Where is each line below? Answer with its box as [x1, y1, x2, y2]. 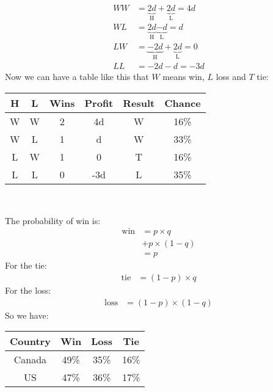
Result [123, 96, 155, 111]
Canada [13, 352, 47, 367]
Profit [84, 96, 114, 111]
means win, [162, 70, 205, 83]
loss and [216, 70, 246, 83]
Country [10, 334, 51, 349]
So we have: [5, 308, 49, 321]
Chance [164, 96, 201, 111]
